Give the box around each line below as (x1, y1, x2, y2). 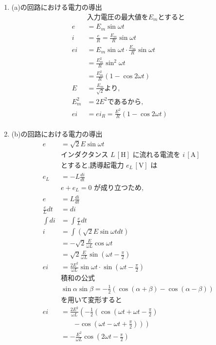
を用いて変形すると (61, 296, 122, 304)
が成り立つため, (94, 185, 144, 192)
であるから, (107, 98, 144, 105)
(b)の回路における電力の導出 (11, 129, 103, 139)
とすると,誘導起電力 (61, 162, 124, 169)
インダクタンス (61, 151, 108, 158)
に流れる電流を (132, 151, 180, 158)
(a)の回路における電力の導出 (11, 2, 102, 12)
